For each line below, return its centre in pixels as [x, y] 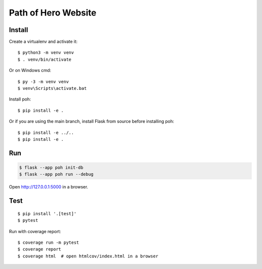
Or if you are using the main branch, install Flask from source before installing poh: [92, 121]
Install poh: [20, 99]
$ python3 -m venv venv [46, 53]
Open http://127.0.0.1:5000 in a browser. [49, 187]
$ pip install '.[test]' [47, 213]
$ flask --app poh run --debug [57, 174]
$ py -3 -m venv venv [43, 82]
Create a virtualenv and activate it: [43, 42]
